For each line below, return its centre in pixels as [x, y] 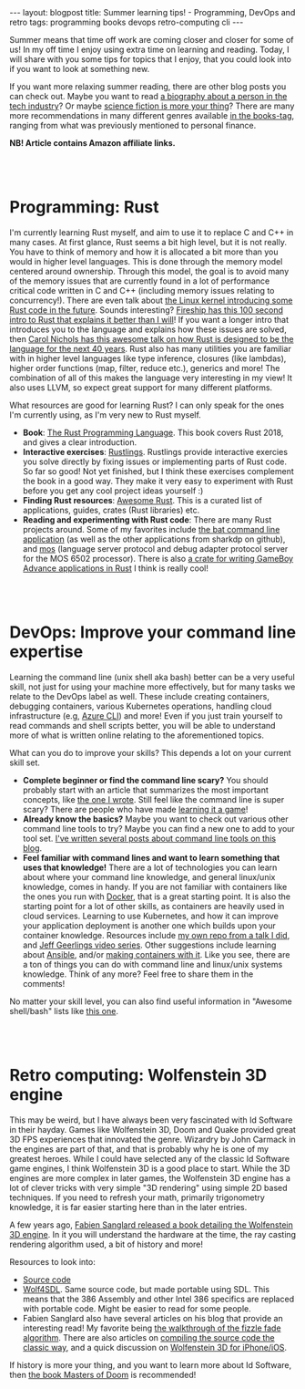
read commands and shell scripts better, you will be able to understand [142, 725]
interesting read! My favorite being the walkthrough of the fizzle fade [152, 1328]
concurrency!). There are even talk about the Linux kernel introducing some [151, 300]
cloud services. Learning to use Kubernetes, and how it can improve [151, 916]
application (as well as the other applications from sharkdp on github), [154, 539]
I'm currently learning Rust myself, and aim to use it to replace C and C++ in [152, 232]
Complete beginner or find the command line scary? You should [145, 780]
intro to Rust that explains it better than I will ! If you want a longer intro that [149, 319]
